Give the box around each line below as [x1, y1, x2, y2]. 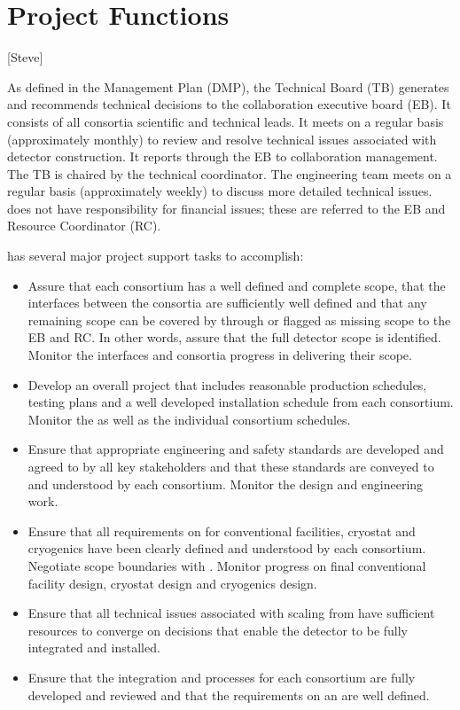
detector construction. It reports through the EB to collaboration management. [7, 147, 438, 166]
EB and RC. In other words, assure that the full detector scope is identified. [27, 328, 441, 347]
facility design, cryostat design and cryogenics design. [27, 573, 317, 592]
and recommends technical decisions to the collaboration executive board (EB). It [7, 95, 451, 113]
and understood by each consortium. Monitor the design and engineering [27, 474, 424, 493]
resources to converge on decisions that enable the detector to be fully [27, 620, 408, 639]
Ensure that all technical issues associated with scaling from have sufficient [27, 604, 435, 622]
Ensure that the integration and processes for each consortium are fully [27, 667, 416, 686]
